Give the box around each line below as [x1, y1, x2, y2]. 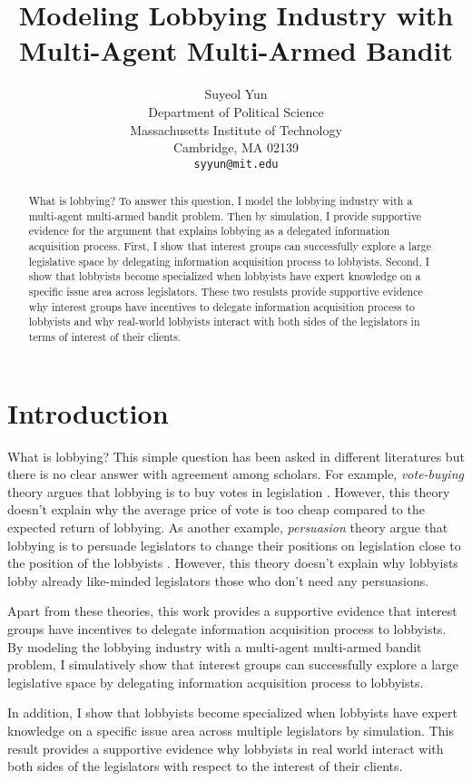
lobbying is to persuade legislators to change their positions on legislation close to [7, 535, 461, 554]
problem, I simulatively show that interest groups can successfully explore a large [7, 655, 458, 674]
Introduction [7, 394, 169, 431]
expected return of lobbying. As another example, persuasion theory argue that [7, 518, 448, 537]
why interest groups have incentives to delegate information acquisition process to [28, 298, 416, 314]
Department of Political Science [148, 102, 324, 121]
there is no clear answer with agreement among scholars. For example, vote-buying [7, 464, 464, 483]
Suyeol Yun [204, 84, 268, 103]
